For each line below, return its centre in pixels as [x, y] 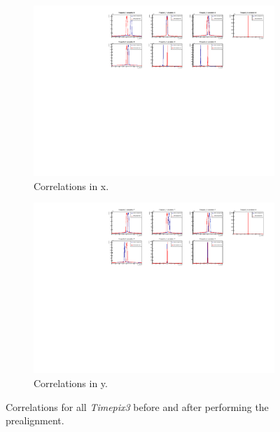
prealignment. [35, 420]
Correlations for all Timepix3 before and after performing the [137, 406]
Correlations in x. [71, 185]
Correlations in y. [71, 383]
